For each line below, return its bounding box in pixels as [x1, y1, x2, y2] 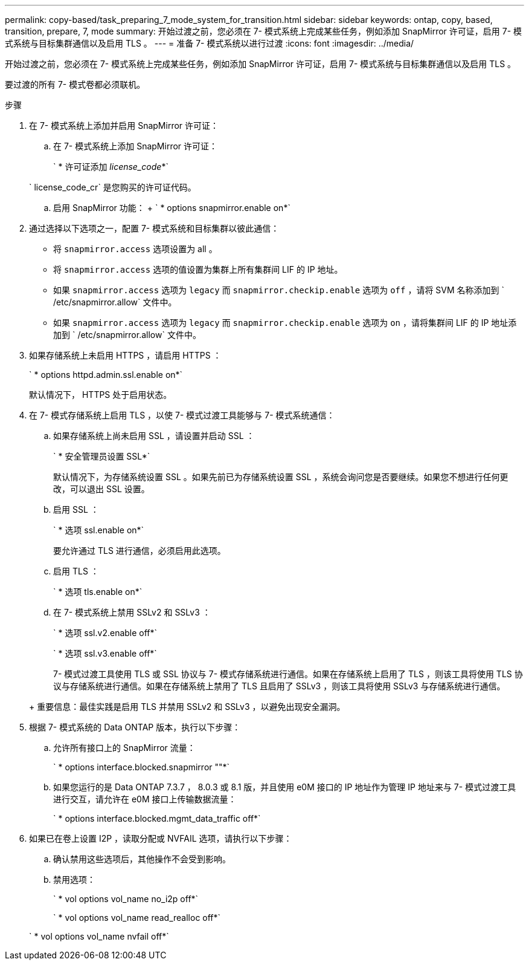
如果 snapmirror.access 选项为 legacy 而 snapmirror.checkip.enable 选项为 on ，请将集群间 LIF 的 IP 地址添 [53, 317, 517, 328]
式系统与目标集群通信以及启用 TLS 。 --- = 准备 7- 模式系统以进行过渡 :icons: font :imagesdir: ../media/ [5, 38, 414, 48]
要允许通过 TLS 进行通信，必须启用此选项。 [53, 545, 226, 556]
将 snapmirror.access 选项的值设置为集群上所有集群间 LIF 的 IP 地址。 [53, 264, 343, 275]
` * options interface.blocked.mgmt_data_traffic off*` [53, 813, 261, 824]
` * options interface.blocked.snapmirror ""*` [53, 762, 230, 772]
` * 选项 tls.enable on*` [53, 586, 143, 597]
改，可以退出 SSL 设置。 [53, 484, 150, 494]
